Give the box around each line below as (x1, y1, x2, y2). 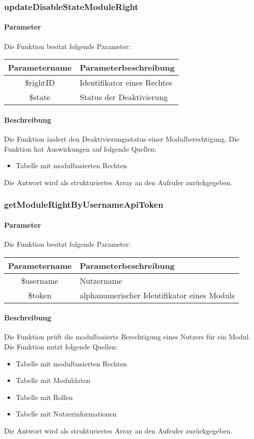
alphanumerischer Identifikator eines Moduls (79, 289, 235, 301)
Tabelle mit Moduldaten (15, 375, 90, 385)
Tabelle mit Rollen (15, 391, 73, 402)
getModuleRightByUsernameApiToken (4, 198, 163, 211)
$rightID (25, 77, 55, 89)
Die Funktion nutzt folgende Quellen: (4, 341, 118, 352)
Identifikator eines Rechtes (79, 77, 172, 89)
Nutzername (79, 274, 122, 286)
